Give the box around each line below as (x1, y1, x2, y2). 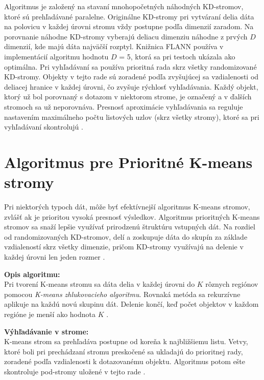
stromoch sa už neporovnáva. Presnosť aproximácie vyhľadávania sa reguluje (4, 101, 243, 112)
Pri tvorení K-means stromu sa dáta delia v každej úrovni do (4, 279, 195, 289)
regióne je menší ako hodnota (4, 308, 96, 319)
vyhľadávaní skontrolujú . (4, 121, 83, 132)
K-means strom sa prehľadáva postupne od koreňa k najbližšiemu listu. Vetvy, (4, 336, 248, 347)
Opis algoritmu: (4, 268, 60, 279)
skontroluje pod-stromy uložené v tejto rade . (4, 366, 146, 376)
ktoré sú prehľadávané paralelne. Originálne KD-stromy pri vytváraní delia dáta (4, 11, 254, 22)
